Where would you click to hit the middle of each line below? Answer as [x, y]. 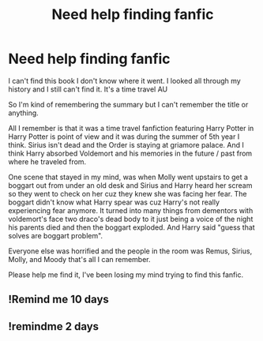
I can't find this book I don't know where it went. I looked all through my [124, 81]
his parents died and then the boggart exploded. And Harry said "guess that [131, 227]
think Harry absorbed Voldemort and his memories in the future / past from [130, 153]
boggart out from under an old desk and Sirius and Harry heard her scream [130, 185]
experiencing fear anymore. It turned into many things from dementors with [131, 210]
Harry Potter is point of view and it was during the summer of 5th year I [124, 137]
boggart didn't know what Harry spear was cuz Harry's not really [114, 202]
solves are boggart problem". [56, 235]
